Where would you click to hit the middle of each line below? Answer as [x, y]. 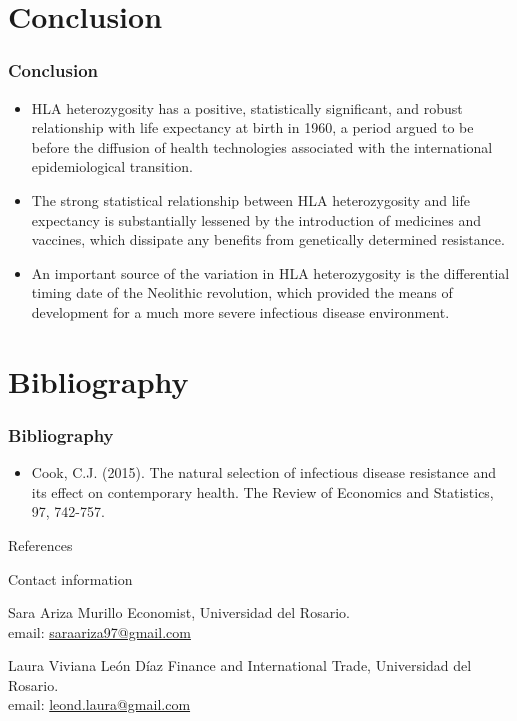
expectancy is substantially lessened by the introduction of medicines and [256, 219]
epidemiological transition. [112, 166]
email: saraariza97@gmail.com [99, 631]
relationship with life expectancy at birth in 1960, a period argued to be [252, 127]
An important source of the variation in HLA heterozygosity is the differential [270, 272]
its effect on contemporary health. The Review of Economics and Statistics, [262, 491]
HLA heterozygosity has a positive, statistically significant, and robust [247, 107]
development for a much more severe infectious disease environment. [240, 311]
